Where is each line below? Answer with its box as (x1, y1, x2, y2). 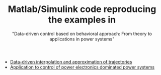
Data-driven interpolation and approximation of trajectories (10, 58, 132, 64)
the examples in (48, 14, 116, 25)
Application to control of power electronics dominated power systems (10, 64, 155, 70)
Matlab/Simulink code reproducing (8, 3, 156, 15)
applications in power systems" (49, 36, 115, 42)
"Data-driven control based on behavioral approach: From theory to (12, 30, 152, 36)
